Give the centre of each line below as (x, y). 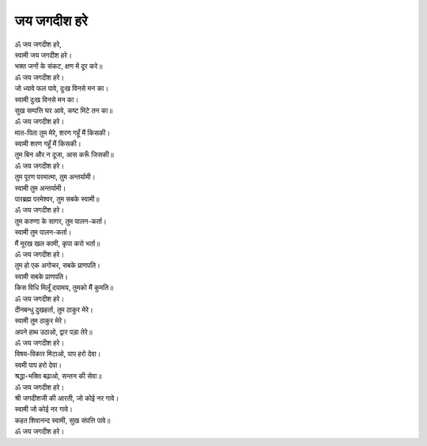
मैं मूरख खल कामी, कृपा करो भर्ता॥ (57, 243)
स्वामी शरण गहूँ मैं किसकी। (48, 144)
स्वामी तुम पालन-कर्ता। (43, 232)
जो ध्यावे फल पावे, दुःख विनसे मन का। (62, 89)
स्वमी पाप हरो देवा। (38, 365)
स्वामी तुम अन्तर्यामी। (40, 188)
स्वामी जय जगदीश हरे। (43, 55)
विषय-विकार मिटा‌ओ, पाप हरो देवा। (58, 354)
